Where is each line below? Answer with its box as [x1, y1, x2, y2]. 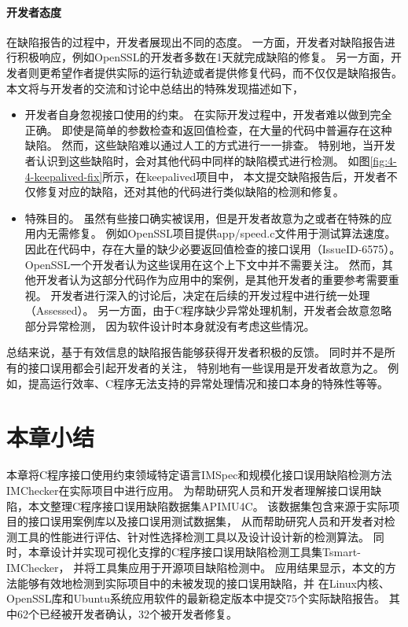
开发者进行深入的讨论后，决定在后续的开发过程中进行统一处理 [50, 286, 370, 303]
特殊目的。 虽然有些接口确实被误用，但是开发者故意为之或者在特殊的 [24, 209, 381, 226]
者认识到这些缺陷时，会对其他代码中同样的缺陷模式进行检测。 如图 [24, 152, 370, 168]
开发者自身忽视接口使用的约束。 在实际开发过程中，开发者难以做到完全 [24, 106, 392, 123]
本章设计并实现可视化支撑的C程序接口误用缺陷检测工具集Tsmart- [28, 544, 361, 560]
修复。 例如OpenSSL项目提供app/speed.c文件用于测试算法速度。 [68, 225, 396, 242]
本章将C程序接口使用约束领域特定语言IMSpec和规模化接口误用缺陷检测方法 [6, 467, 392, 483]
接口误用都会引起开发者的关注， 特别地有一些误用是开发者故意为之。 [28, 360, 384, 376]
